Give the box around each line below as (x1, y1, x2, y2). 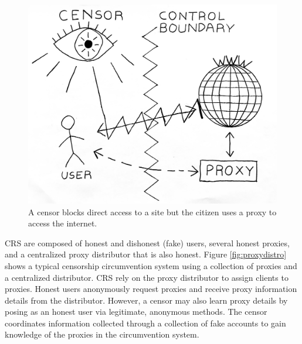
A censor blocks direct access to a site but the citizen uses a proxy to (28, 205, 277, 218)
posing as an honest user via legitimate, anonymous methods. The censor (5, 305, 267, 318)
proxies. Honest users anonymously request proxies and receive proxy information (5, 283, 297, 295)
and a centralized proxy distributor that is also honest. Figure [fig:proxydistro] (5, 248, 287, 260)
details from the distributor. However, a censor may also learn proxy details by (5, 294, 288, 306)
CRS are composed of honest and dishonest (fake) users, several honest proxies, (5, 236, 290, 249)
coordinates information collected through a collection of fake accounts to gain (5, 317, 286, 329)
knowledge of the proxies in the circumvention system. (5, 328, 199, 340)
